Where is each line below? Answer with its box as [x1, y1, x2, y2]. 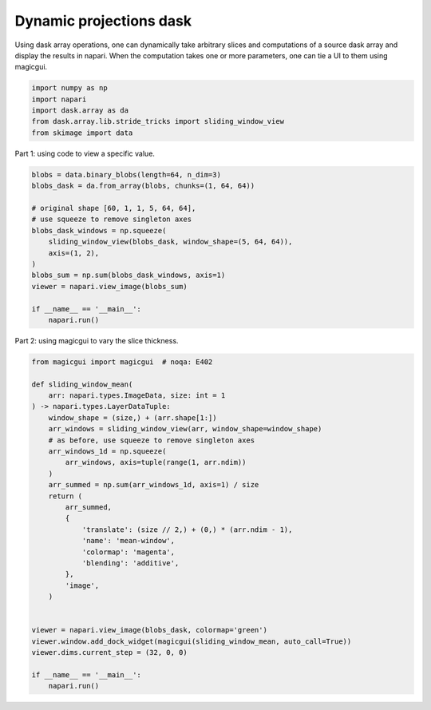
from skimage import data [31, 128, 133, 137]
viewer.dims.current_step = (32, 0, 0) [31, 648, 188, 657]
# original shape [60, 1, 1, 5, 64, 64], [31, 204, 196, 213]
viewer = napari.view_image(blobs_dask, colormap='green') [31, 625, 267, 635]
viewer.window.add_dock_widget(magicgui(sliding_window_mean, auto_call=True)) [31, 637, 352, 646]
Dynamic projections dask [14, 12, 192, 30]
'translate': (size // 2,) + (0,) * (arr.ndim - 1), [81, 525, 293, 534]
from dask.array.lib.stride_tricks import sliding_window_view [31, 117, 285, 126]
